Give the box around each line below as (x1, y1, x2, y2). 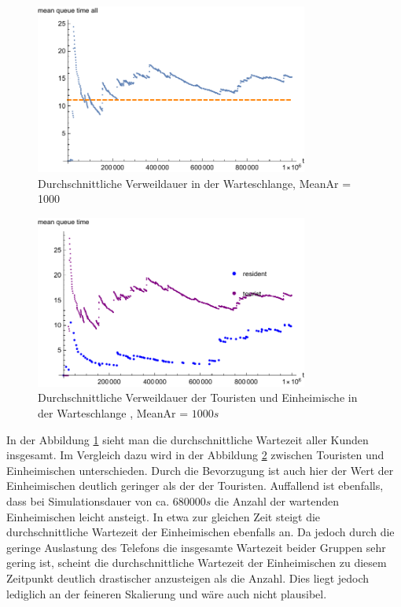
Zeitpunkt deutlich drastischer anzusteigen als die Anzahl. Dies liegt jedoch (6, 569, 370, 586)
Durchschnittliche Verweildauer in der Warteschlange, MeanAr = (38, 175, 351, 191)
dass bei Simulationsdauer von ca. (6, 492, 170, 509)
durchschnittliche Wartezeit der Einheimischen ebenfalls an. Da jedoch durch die (6, 524, 395, 540)
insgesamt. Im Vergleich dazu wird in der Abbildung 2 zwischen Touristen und (6, 447, 384, 463)
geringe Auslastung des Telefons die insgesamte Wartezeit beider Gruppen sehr (6, 539, 386, 555)
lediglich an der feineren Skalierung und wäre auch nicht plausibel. (6, 585, 327, 601)
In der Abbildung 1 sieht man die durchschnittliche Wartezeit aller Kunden (6, 431, 369, 447)
